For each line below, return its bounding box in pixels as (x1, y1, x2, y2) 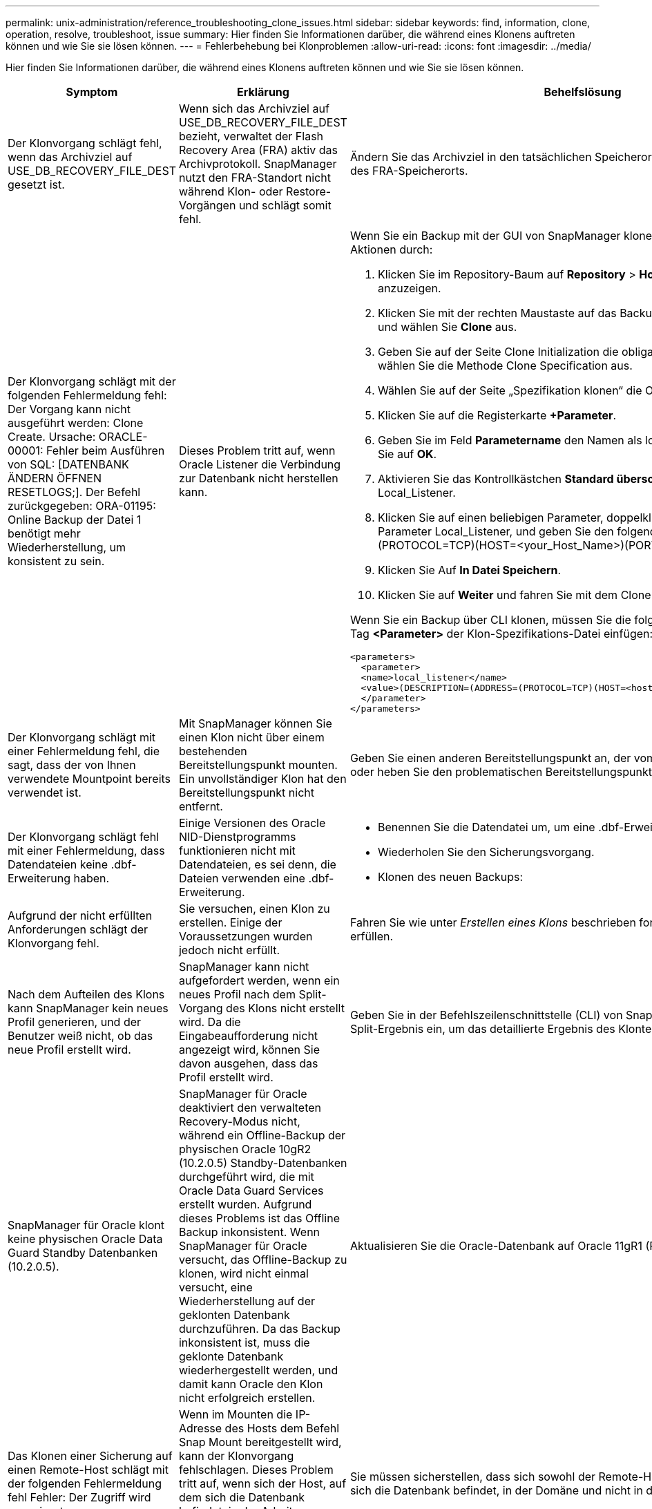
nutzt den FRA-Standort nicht (178, 171, 331, 184)
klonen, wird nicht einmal (178, 1266, 309, 1280)
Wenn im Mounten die (178, 1407, 293, 1421)
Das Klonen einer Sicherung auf (8, 1449, 173, 1463)
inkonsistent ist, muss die (178, 1336, 310, 1349)
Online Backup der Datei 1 (8, 513, 142, 526)
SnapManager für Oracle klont (8, 1218, 164, 1232)
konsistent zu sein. (8, 554, 105, 568)
